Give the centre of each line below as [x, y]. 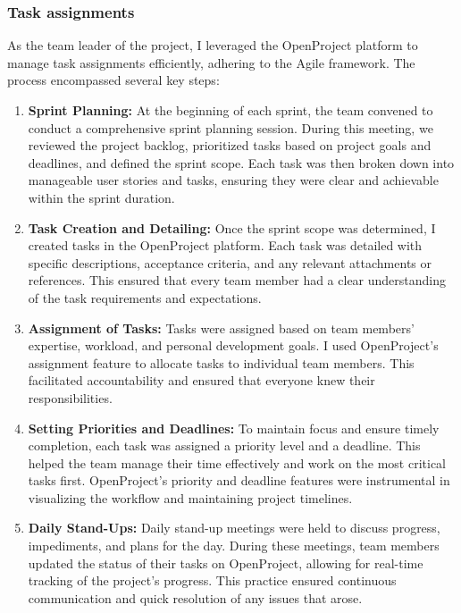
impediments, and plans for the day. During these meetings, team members [234, 546]
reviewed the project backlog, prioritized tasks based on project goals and [230, 145]
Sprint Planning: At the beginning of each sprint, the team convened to [230, 110]
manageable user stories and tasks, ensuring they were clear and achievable [233, 180]
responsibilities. [70, 397]
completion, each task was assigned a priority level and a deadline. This [224, 445]
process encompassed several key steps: [113, 80]
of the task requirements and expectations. [145, 297]
